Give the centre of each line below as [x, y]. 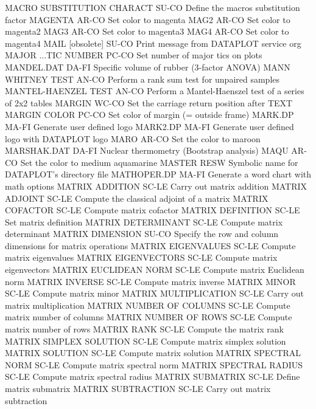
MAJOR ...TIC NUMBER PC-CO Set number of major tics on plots [134, 55]
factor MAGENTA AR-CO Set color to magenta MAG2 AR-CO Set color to [148, 19]
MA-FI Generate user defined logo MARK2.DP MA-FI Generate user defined [149, 126]
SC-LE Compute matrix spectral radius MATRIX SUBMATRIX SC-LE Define [153, 376]
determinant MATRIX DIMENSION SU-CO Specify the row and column [142, 234]
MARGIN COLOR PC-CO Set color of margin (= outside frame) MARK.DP [149, 115]
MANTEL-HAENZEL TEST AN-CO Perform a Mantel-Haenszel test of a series [155, 91]
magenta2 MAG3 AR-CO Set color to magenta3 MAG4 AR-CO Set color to [147, 31]
